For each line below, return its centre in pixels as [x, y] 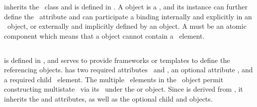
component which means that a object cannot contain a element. [104, 35]
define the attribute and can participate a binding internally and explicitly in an [128, 16]
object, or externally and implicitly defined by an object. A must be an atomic [127, 26]
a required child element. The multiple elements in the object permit [114, 79]
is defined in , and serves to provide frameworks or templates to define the [117, 60]
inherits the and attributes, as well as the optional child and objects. [108, 99]
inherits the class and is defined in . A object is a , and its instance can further [126, 6]
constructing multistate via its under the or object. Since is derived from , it [124, 89]
